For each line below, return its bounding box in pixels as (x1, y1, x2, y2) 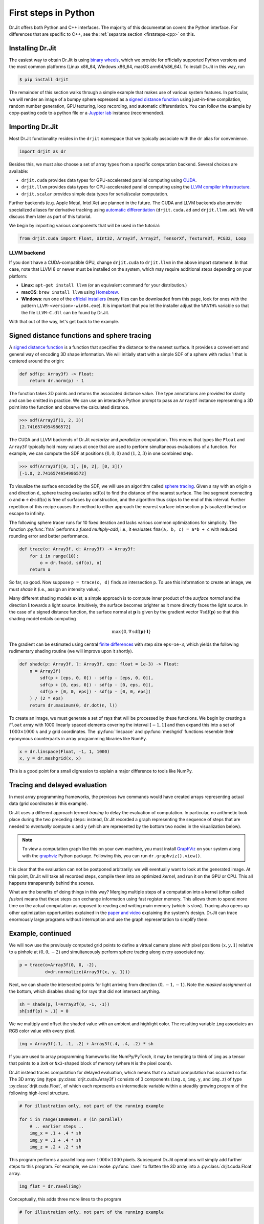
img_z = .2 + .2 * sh (29, 1144, 82, 1150)
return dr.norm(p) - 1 (29, 378, 84, 384)
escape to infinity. (9, 511, 45, 517)
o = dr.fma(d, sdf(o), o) (40, 560, 102, 565)
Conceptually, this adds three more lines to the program (9, 1196, 122, 1202)
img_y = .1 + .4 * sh (29, 1137, 82, 1143)
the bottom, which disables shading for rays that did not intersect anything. (9, 989, 161, 994)
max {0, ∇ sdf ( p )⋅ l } (111, 629, 152, 634)
